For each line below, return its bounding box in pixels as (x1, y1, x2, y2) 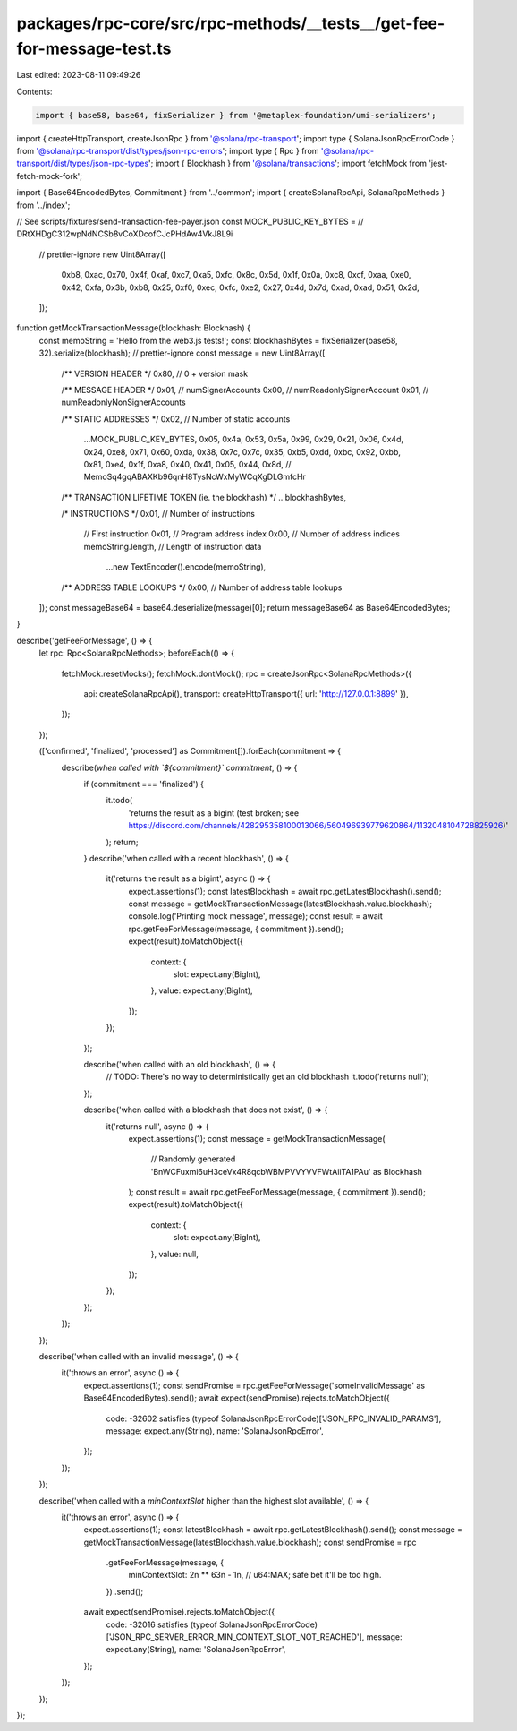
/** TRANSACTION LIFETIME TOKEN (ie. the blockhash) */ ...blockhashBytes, (61, 492, 347, 502)
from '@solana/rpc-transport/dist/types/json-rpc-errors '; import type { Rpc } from (16, 146, 319, 157)
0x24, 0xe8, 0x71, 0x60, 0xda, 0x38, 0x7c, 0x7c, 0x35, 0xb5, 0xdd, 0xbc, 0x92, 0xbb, (83, 446, 402, 457)
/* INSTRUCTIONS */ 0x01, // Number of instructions (61, 509, 255, 519)
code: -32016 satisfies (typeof (106, 1619, 218, 1630)
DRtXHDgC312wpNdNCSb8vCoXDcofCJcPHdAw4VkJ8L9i (16, 228, 233, 239)
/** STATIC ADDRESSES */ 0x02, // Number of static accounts (61, 413, 291, 424)
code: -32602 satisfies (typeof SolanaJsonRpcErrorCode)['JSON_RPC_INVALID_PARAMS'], (106, 1413, 442, 1424)
